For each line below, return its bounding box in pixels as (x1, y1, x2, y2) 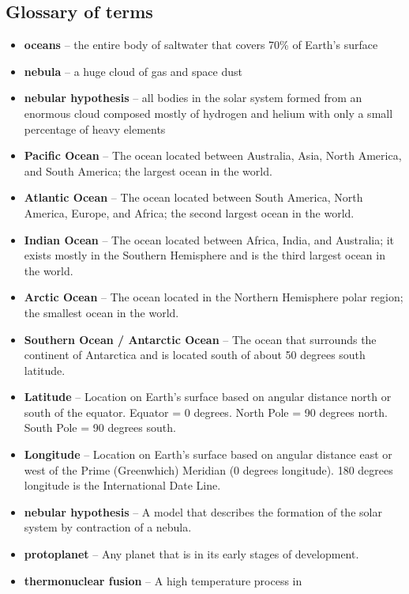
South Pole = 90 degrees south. (24, 419, 176, 436)
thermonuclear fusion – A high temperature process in (24, 572, 302, 588)
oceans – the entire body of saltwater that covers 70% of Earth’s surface (24, 36, 378, 53)
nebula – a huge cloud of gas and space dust (24, 62, 242, 79)
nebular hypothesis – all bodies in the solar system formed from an (24, 89, 362, 106)
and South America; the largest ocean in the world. (24, 162, 272, 179)
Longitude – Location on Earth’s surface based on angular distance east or (24, 446, 392, 463)
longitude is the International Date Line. (24, 477, 221, 494)
